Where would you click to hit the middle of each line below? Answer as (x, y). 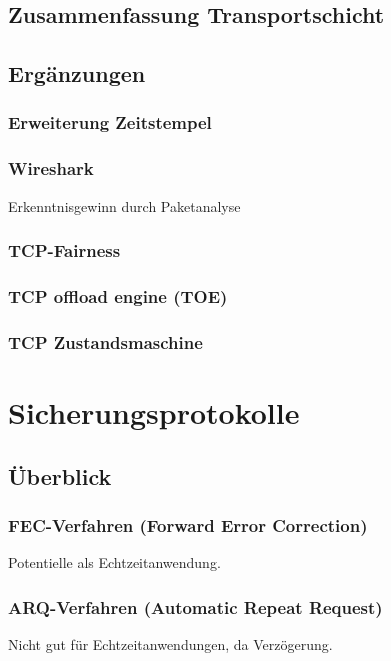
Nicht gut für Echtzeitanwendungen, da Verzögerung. (170, 643)
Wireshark (51, 168)
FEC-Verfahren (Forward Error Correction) (188, 524)
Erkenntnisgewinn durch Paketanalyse (124, 205)
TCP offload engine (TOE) (118, 295)
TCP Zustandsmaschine (105, 341)
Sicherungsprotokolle (154, 411)
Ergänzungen (77, 73)
